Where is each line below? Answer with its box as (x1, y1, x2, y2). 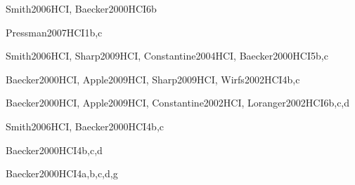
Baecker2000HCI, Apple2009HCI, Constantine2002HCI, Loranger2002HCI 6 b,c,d (6, 95, 350, 110)
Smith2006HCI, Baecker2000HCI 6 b (6, 1, 157, 15)
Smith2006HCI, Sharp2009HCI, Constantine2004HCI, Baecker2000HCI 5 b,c (6, 48, 328, 63)
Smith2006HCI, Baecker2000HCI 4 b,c (6, 118, 164, 133)
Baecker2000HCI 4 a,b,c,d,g (6, 166, 118, 181)
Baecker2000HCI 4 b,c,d (6, 142, 103, 157)
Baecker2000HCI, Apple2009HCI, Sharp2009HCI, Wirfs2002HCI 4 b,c (6, 71, 300, 86)
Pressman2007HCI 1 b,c (6, 25, 103, 39)
